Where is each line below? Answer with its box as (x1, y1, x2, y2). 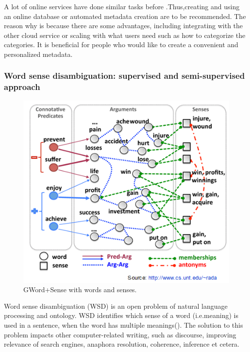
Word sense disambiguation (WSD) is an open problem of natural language (4, 300, 228, 311)
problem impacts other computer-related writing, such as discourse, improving (4, 329, 236, 339)
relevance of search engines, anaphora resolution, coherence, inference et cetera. (4, 339, 240, 349)
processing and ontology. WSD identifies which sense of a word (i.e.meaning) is (4, 310, 238, 320)
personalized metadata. (4, 49, 73, 59)
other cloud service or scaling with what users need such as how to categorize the (4, 30, 246, 40)
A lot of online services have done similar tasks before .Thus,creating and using (4, 1, 240, 11)
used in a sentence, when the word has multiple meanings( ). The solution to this (4, 319, 243, 330)
